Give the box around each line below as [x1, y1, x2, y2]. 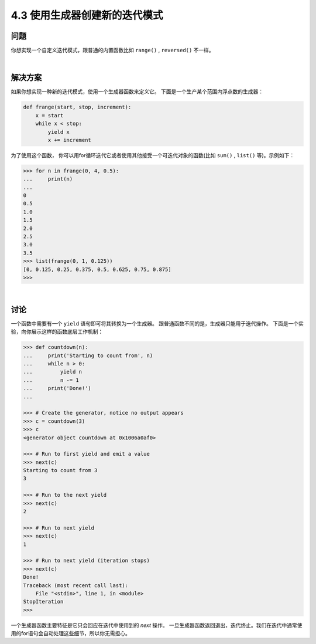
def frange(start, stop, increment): [23, 104, 132, 111]
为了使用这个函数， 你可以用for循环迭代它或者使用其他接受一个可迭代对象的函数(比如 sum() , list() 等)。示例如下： [11, 151, 295, 158]
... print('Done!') [23, 385, 92, 392]
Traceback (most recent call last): [23, 582, 129, 589]
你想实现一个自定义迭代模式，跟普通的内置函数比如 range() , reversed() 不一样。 [11, 47, 215, 54]
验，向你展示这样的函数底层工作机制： [11, 328, 104, 335]
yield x [47, 128, 70, 135]
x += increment [47, 137, 92, 143]
